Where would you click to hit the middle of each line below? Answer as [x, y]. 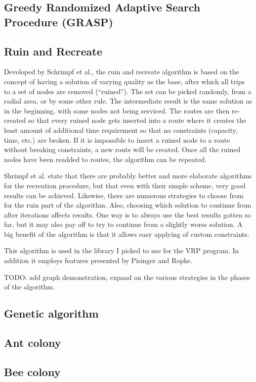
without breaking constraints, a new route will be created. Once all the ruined [122, 149]
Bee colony [32, 371]
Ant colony [33, 343]
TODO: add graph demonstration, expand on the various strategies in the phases [127, 277]
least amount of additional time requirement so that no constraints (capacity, [121, 130]
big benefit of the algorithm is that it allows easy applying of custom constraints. [127, 234]
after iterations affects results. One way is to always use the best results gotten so [128, 214]
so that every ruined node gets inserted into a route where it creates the [137, 120]
